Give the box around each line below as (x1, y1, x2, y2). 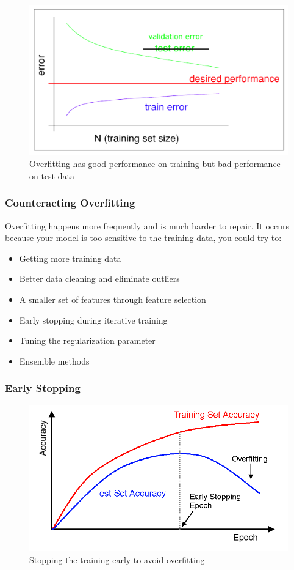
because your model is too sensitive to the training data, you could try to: (5, 231, 282, 244)
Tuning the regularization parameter (19, 334, 156, 347)
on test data (29, 169, 74, 182)
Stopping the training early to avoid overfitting (29, 553, 205, 566)
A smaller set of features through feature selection (19, 292, 206, 305)
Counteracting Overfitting (5, 195, 135, 210)
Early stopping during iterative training (19, 313, 168, 326)
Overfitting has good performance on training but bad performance (29, 157, 281, 170)
